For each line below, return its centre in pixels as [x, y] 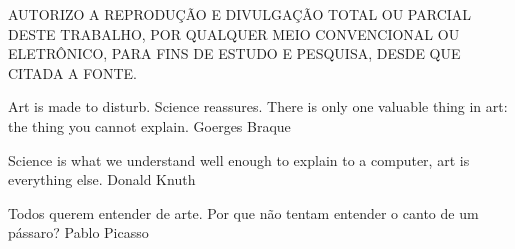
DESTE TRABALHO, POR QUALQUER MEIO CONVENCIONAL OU [234, 33]
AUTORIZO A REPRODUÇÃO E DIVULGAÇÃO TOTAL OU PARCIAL [240, 14]
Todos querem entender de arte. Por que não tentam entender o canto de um [243, 212]
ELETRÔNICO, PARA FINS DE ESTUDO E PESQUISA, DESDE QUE [234, 53]
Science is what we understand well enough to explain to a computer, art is [239, 159]
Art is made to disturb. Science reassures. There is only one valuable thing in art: [258, 106]
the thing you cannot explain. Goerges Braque [149, 125]
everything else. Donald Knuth [102, 179]
